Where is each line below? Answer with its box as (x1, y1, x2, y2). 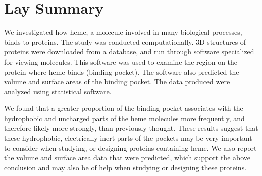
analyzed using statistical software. (4, 86, 112, 96)
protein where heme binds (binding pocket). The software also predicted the (4, 66, 239, 77)
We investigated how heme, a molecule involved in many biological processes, (4, 27, 242, 37)
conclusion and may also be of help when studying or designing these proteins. (4, 162, 247, 172)
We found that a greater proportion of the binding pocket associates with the (4, 103, 243, 113)
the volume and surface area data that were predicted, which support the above (4, 152, 251, 163)
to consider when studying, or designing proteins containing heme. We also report (4, 142, 257, 153)
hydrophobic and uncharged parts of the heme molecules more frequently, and (4, 112, 245, 123)
